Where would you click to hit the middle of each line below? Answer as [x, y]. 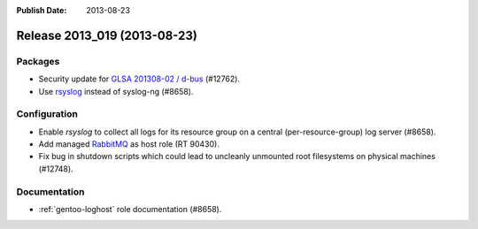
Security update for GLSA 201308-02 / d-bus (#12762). [139, 79]
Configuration [47, 114]
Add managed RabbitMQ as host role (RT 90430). [129, 144]
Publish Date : [42, 10]
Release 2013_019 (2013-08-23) [107, 35]
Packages [38, 61]
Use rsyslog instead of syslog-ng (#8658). [116, 91]
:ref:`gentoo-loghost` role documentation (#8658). [130, 209]
